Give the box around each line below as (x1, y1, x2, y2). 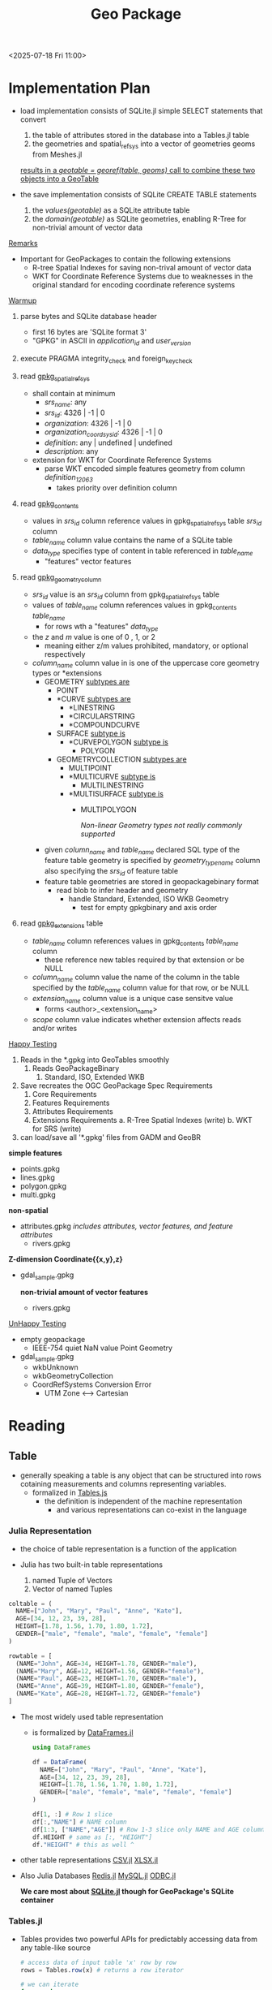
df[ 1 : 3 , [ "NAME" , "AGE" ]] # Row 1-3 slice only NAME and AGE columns (32, 1825, 269, 1833)
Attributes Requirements (32, 1106, 113, 1116)
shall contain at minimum (32, 389, 116, 399)
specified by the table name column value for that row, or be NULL (32, 983, 249, 995)
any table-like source (19, 1942, 91, 1953)
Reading (8, 1417, 66, 1435)
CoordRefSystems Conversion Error (32, 1379, 152, 1389)
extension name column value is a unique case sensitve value (32, 994, 233, 1005)
